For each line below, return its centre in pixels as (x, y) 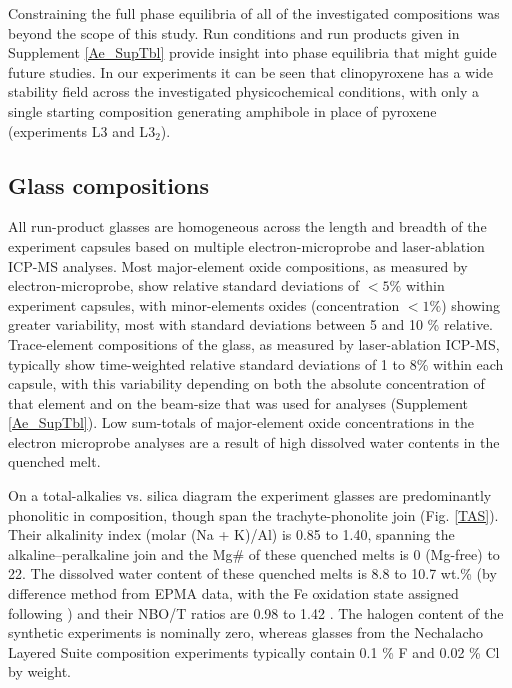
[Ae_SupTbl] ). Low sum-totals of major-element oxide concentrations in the (241, 422)
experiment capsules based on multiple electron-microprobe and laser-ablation (246, 245)
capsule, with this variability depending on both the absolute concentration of (246, 383)
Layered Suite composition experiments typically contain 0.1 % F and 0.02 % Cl (254, 651)
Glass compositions (108, 184)
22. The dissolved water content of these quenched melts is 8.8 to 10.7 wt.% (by (252, 573)
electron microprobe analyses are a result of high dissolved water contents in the (254, 441)
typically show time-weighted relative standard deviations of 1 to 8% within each (256, 363)
